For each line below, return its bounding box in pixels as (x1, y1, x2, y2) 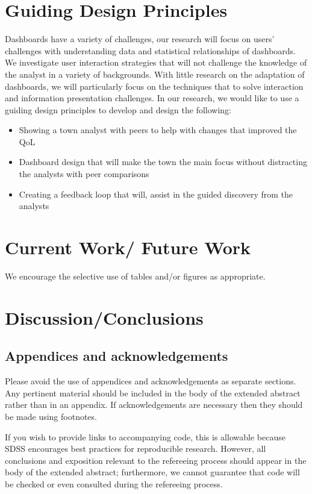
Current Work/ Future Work (5, 235, 251, 260)
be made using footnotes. (5, 410, 97, 422)
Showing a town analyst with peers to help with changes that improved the (19, 123, 297, 136)
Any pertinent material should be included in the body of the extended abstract (5, 386, 301, 399)
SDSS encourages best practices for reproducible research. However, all (5, 442, 266, 455)
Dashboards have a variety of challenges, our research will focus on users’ (5, 33, 275, 45)
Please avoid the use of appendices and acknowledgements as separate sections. (5, 375, 296, 387)
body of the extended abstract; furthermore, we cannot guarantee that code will (5, 466, 300, 478)
